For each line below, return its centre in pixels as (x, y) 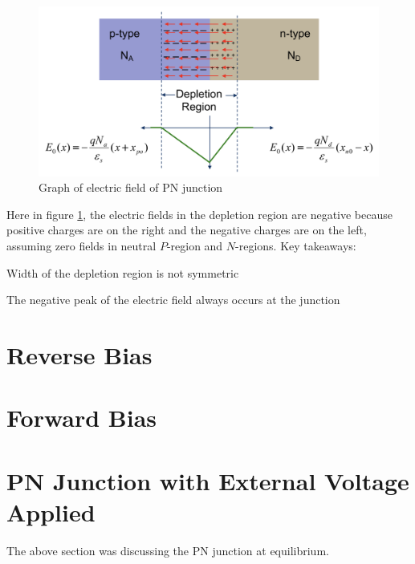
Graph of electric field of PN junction (131, 187)
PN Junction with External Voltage (208, 480)
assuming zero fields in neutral (81, 245)
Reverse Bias (79, 354)
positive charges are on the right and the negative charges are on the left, (187, 230)
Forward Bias (82, 418)
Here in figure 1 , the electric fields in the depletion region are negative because (199, 214)
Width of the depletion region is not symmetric (123, 272)
